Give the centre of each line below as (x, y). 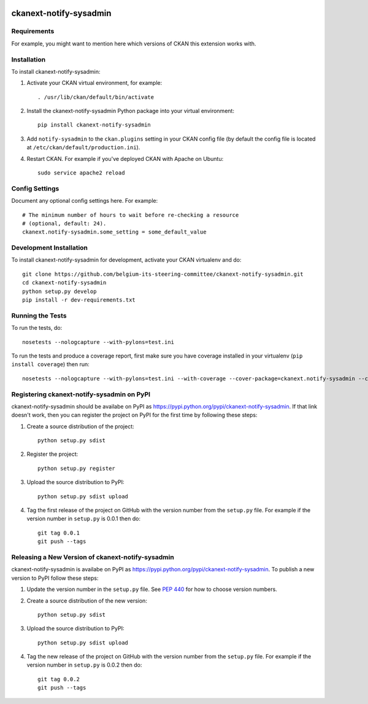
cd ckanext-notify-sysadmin (64, 283)
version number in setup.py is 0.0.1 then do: (84, 518)
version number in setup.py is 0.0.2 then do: (84, 665)
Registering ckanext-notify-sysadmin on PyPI (81, 394)
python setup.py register (77, 468)
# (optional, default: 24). (64, 223)
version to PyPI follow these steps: (55, 578)
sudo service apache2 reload (81, 173)
